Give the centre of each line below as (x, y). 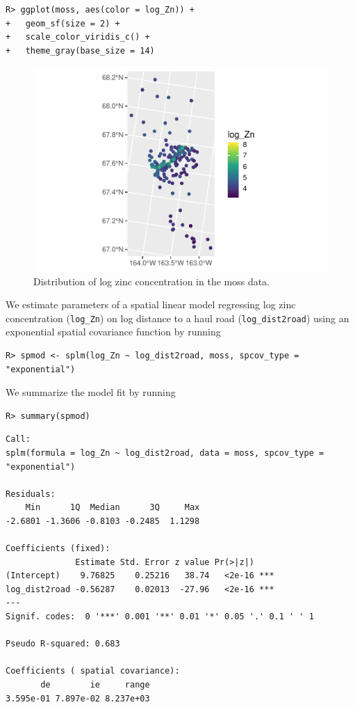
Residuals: (31, 494)
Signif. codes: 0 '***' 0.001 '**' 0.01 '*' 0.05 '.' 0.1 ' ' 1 (160, 617)
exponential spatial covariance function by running (113, 332)
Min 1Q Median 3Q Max (113, 508)
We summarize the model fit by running (91, 392)
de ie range (95, 685)
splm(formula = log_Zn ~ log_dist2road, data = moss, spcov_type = (165, 453)
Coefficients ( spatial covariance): (93, 671)
